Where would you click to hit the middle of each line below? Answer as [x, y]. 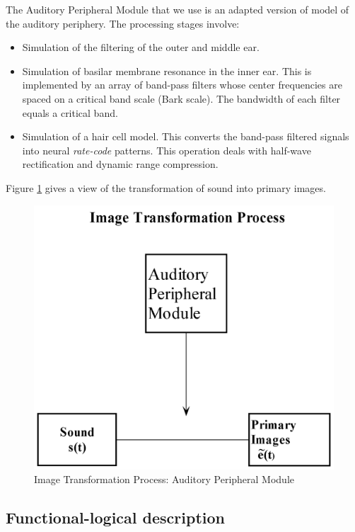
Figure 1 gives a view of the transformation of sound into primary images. [166, 187]
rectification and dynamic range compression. [120, 164]
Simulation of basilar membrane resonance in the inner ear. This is [167, 70]
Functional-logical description [115, 517]
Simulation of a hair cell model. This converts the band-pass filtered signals [186, 136]
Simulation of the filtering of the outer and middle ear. [141, 47]
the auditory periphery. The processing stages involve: [123, 23]
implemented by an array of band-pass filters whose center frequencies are [182, 85]
